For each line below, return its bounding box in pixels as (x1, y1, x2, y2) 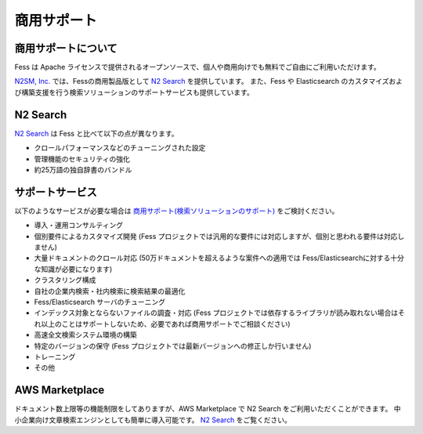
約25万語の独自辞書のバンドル (34, 165, 132, 174)
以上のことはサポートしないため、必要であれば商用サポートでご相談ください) (40, 319, 291, 328)
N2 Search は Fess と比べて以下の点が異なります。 (14, 128, 179, 138)
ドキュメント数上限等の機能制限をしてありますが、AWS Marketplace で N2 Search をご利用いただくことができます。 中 (14, 404, 401, 414)
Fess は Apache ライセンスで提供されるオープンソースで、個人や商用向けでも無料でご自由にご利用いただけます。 (14, 63, 381, 72)
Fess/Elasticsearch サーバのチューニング (34, 297, 166, 306)
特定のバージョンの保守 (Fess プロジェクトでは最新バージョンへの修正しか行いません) (34, 341, 312, 350)
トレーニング (34, 352, 76, 361)
